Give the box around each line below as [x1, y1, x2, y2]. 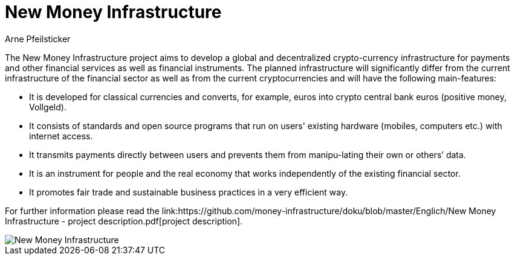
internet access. [29, 130, 93, 141]
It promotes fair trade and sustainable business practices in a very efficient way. [29, 186, 348, 197]
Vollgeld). [29, 101, 66, 112]
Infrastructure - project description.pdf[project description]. [5, 215, 243, 226]
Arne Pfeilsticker [5, 33, 71, 44]
